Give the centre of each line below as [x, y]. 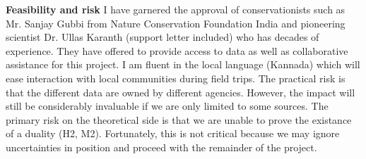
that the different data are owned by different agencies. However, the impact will [181, 92]
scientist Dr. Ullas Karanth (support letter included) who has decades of [163, 37]
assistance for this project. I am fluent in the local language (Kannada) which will [183, 64]
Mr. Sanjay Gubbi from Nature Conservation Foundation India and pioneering [176, 23]
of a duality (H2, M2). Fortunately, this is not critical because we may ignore [173, 133]
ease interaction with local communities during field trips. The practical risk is [176, 78]
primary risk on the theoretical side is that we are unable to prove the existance [179, 119]
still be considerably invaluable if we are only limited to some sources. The [167, 106]
